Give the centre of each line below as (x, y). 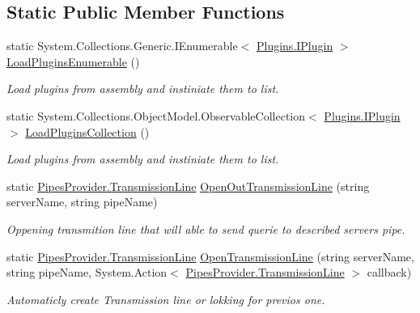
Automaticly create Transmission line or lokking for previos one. (166, 299)
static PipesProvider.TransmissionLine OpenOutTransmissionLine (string (188, 186)
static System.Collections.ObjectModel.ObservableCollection (156, 115)
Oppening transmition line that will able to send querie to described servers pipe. (206, 228)
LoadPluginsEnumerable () (73, 61)
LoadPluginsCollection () (87, 131)
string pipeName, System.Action (87, 272)
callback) (389, 272)
